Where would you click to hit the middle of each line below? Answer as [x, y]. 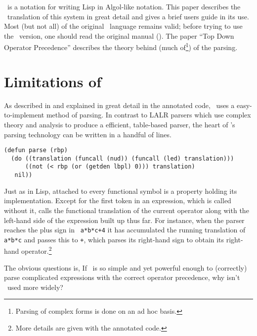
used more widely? [35, 287]
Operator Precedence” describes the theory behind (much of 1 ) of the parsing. [121, 47]
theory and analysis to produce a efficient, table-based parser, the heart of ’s [120, 124]
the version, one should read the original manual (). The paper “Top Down [119, 35]
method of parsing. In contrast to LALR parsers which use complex [149, 115]
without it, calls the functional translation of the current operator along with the [127, 210]
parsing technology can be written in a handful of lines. [88, 134]
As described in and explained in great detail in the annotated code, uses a [119, 105]
